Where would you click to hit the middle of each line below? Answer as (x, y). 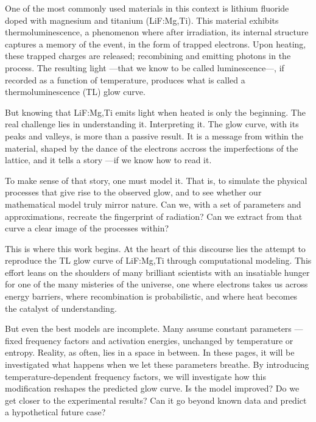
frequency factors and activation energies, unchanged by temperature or (159, 340)
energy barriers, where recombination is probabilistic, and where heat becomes (151, 296)
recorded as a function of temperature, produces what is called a (125, 79)
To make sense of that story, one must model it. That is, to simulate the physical (156, 180)
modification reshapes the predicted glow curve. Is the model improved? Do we (152, 388)
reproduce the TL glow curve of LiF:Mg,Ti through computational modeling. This (158, 260)
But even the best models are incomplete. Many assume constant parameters (148, 329)
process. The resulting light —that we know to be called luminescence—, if (145, 67)
